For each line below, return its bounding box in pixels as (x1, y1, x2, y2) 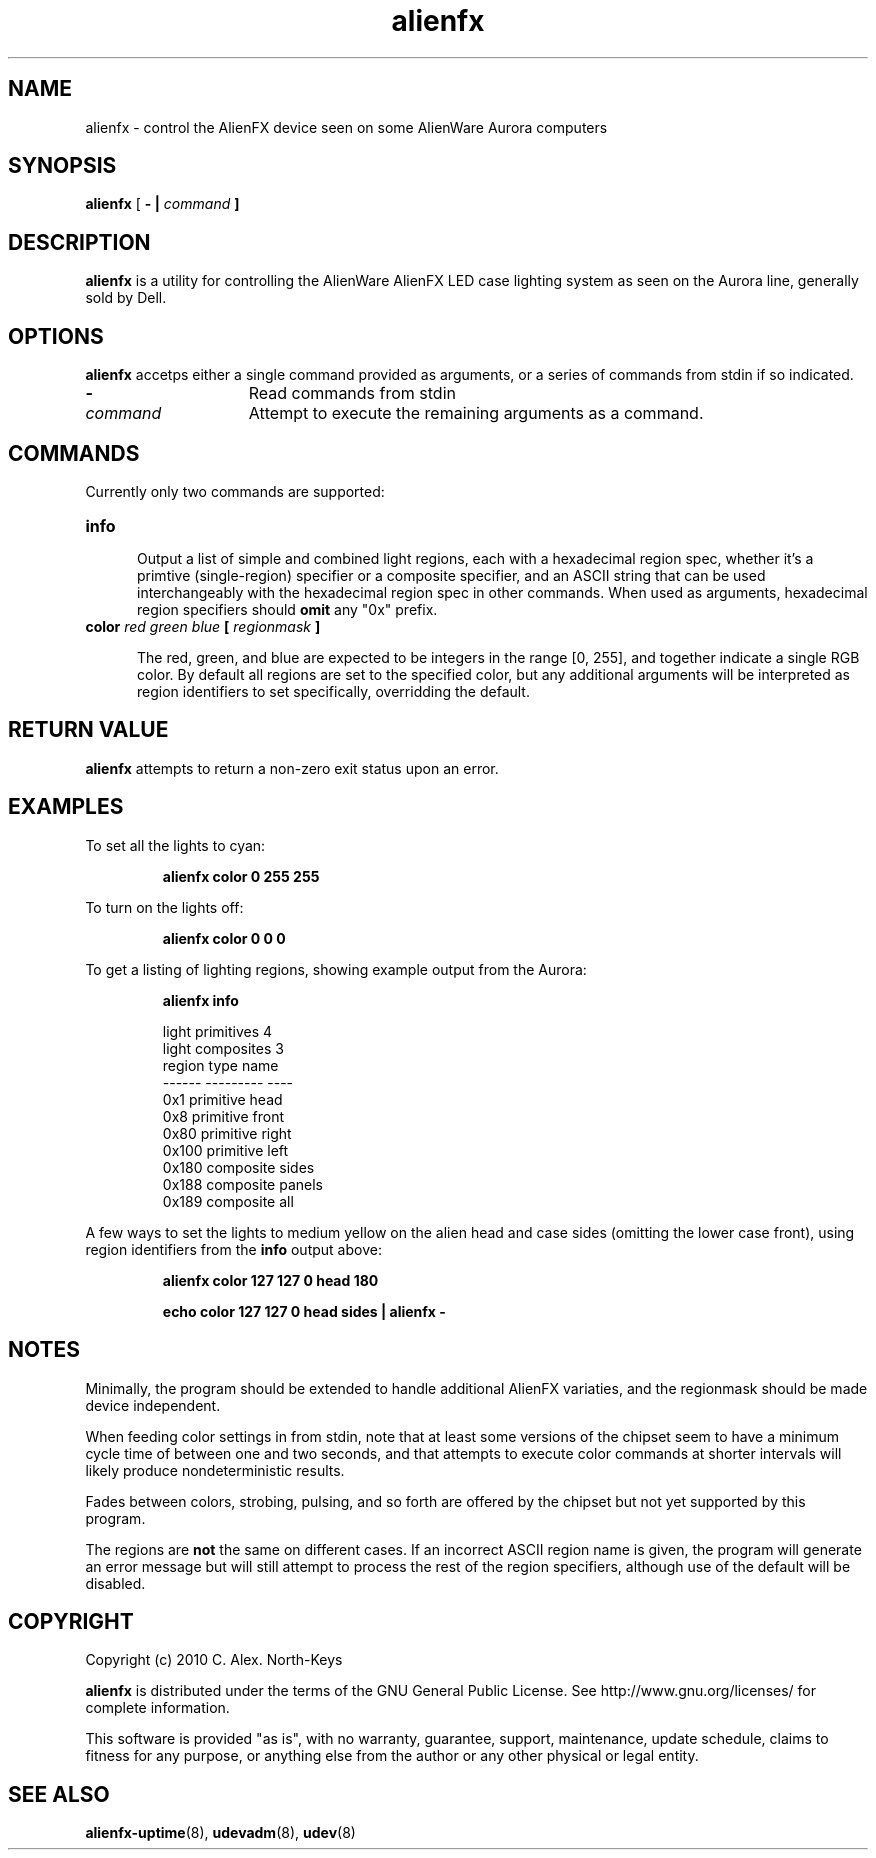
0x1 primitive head (162, 1090, 283, 1108)
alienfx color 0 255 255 (162, 867, 320, 885)
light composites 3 (162, 1039, 284, 1057)
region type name (162, 1056, 279, 1074)
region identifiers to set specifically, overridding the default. (137, 682, 530, 700)
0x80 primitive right (162, 1124, 292, 1142)
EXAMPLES (8, 794, 124, 820)
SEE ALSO (8, 1781, 110, 1807)
